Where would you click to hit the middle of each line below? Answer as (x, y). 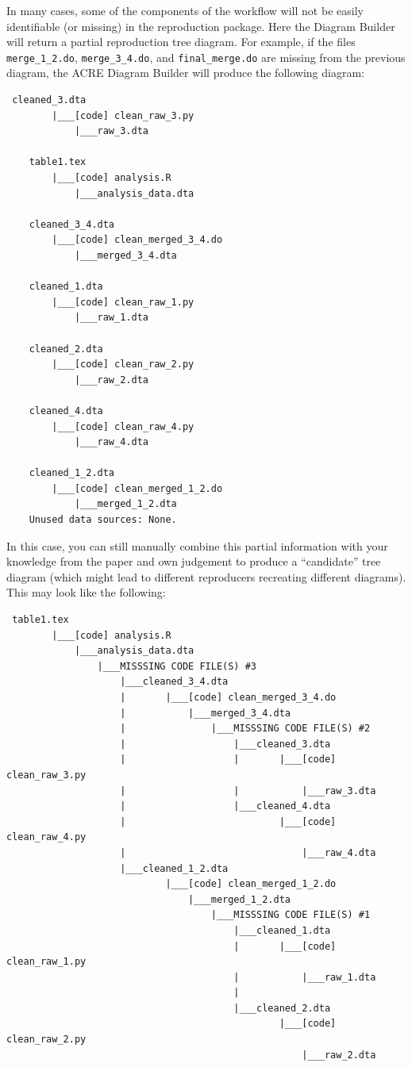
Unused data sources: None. (103, 520)
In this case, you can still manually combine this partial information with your (197, 545)
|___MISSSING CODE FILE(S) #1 (291, 915)
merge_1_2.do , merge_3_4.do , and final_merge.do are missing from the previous (206, 57)
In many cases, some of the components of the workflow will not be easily (185, 10)
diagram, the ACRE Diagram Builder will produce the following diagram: (185, 73)
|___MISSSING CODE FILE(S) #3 (177, 666)
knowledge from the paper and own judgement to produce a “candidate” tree (194, 561)
